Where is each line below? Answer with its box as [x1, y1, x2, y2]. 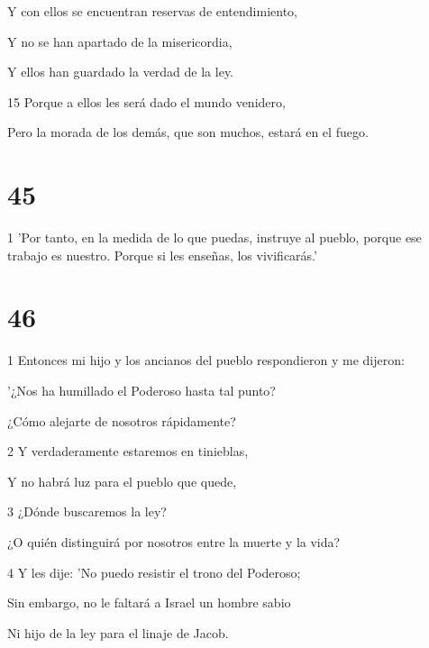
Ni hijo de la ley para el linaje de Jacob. [7, 623, 229, 642]
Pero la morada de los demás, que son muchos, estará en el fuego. [7, 123, 369, 141]
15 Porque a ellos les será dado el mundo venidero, [7, 92, 286, 111]
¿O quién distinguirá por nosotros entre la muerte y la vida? [7, 532, 341, 551]
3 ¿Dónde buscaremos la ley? [7, 502, 167, 521]
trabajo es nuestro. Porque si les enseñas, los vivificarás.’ [7, 245, 317, 264]
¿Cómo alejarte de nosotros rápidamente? [7, 411, 236, 430]
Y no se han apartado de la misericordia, [7, 32, 233, 50]
